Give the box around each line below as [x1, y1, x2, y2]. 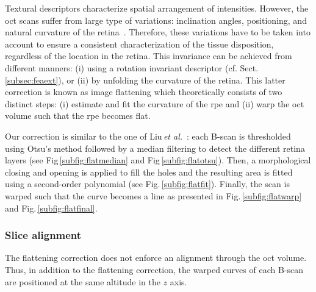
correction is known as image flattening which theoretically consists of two [5, 85, 282, 98]
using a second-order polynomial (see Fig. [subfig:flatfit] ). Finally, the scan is [5, 177, 290, 190]
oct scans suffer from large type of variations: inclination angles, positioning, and [5, 13, 307, 26]
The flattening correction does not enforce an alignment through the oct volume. [5, 251, 307, 264]
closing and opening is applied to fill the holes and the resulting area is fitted [5, 165, 293, 178]
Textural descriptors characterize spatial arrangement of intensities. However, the [5, 2, 309, 14]
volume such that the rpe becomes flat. [5, 109, 151, 122]
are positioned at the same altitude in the [5, 275, 160, 288]
